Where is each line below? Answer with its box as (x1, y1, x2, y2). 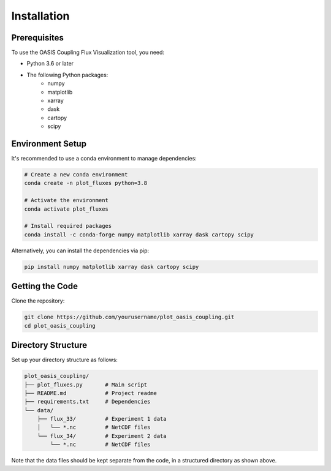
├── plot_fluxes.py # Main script (24, 381, 147, 388)
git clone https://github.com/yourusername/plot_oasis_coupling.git (24, 314, 235, 321)
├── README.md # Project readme (24, 390, 158, 396)
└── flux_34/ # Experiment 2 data (37, 432, 167, 439)
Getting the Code (11, 281, 78, 292)
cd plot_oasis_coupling (24, 322, 96, 329)
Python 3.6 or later (26, 60, 74, 67)
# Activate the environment (24, 197, 108, 204)
